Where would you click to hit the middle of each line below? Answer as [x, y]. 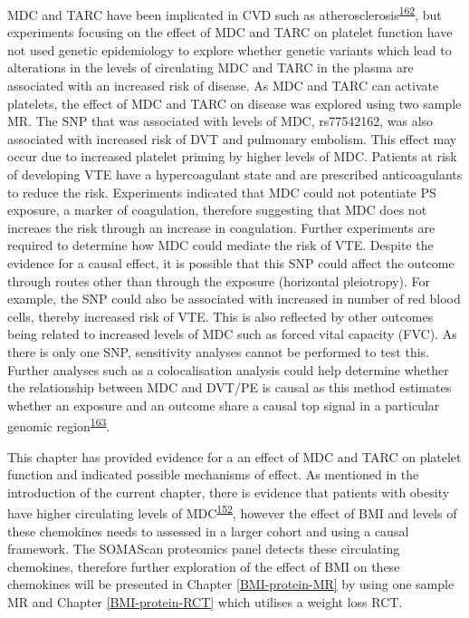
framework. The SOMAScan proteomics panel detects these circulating [204, 549]
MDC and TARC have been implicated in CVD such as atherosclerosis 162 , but [225, 13]
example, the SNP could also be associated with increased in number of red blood [234, 299]
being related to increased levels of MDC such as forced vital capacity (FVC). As [232, 334]
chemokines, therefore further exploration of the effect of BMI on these [204, 566]
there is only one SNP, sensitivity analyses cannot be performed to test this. [218, 351]
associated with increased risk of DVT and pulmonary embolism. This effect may [232, 138]
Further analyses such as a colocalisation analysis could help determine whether [228, 369]
